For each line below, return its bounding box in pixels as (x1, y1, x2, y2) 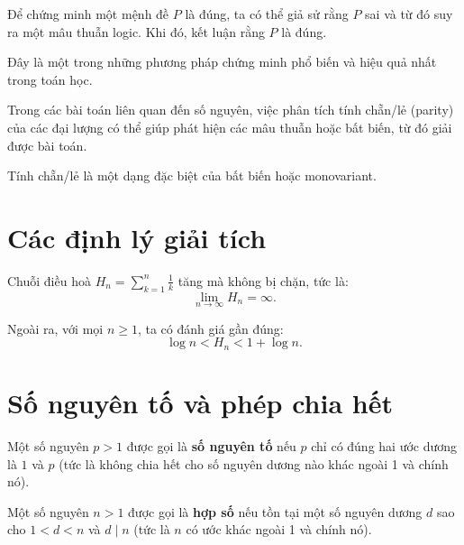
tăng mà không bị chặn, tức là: (177, 271, 349, 290)
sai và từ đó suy (365, 5, 453, 23)
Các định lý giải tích (7, 218, 267, 255)
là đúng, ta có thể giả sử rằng (185, 5, 349, 23)
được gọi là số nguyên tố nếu (126, 437, 296, 456)
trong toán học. (7, 69, 93, 88)
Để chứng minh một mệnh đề (7, 5, 169, 23)
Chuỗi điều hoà (7, 271, 91, 290)
